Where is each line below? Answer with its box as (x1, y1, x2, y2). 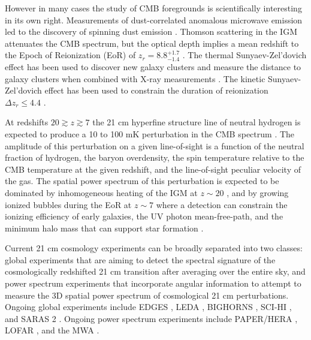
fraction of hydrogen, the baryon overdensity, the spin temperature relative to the (5, 151, 304, 164)
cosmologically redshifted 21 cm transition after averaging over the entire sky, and (5, 265, 306, 278)
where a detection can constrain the (156, 198, 288, 210)
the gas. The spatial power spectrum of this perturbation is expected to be (5, 174, 279, 187)
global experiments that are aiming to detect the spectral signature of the (5, 253, 276, 266)
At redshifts (5, 116, 49, 128)
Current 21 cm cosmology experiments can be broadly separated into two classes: (5, 242, 303, 254)
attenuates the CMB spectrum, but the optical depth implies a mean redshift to (5, 37, 299, 49)
